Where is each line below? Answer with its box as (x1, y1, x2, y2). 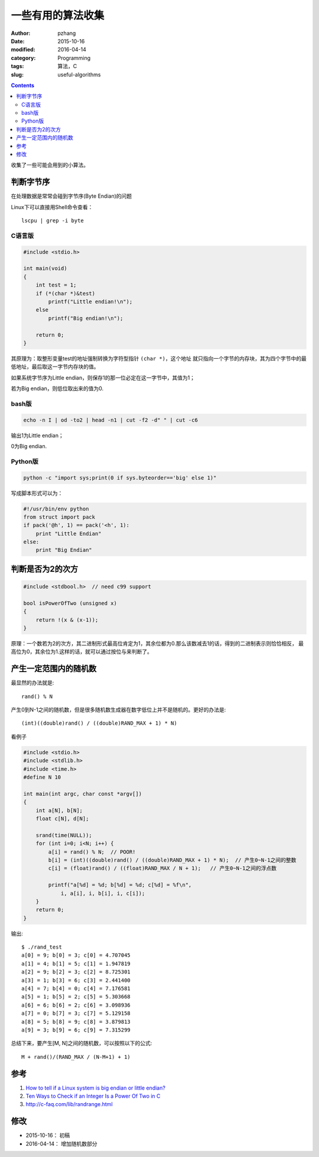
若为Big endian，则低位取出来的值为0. (11, 385, 104, 392)
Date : (11, 37, 25, 44)
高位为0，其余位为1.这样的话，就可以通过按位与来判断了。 (11, 648, 153, 655)
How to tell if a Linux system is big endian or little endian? (25, 1084, 165, 1091)
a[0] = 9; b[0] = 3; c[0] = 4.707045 (21, 952, 131, 959)
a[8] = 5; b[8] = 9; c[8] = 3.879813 (21, 1018, 131, 1025)
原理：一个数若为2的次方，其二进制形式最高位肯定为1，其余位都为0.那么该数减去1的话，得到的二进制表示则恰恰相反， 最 (11, 640, 304, 647)
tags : (11, 63, 24, 70)
